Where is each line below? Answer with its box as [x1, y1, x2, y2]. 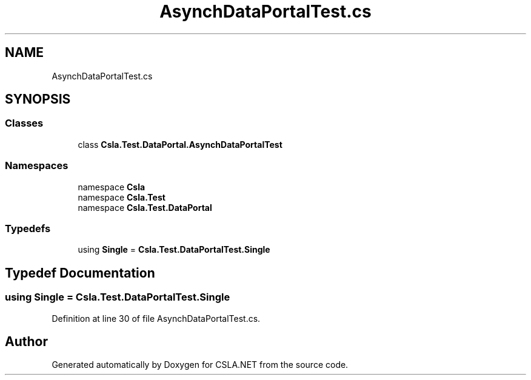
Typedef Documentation [5, 265, 155, 281]
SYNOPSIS [5, 92, 71, 107]
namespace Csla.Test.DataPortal [78, 202, 212, 213]
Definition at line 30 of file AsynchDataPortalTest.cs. [52, 313, 261, 324]
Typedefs [5, 222, 51, 235]
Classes [5, 117, 44, 130]
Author [5, 333, 48, 349]
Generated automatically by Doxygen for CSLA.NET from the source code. [52, 359, 349, 370]
